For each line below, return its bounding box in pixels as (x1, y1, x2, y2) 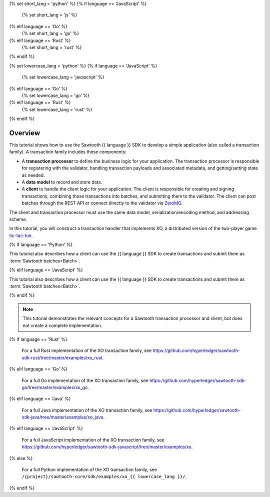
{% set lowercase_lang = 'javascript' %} (21, 74, 104, 80)
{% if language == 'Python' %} (9, 241, 73, 247)
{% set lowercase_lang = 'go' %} (21, 92, 89, 98)
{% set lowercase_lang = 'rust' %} (21, 106, 92, 112)
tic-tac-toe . (9, 232, 33, 238)
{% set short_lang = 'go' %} (21, 30, 79, 36)
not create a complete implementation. (22, 322, 102, 328)
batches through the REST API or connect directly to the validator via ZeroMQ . (21, 200, 182, 206)
